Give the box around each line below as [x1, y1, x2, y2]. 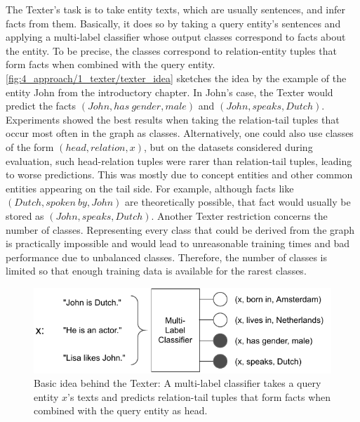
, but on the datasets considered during [143, 139, 313, 154]
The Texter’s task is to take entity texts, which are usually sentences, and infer [6, 2, 345, 16]
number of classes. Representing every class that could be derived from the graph [6, 222, 355, 237]
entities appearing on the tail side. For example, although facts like [6, 180, 294, 195]
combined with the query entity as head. [34, 403, 208, 418]
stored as [6, 208, 44, 223]
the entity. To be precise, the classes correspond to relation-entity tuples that [6, 43, 337, 58]
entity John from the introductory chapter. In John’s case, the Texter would [6, 84, 333, 99]
